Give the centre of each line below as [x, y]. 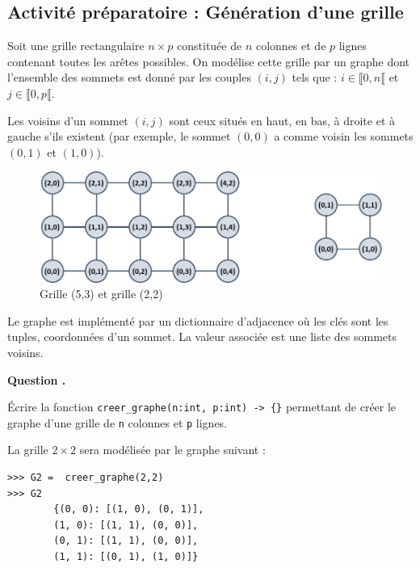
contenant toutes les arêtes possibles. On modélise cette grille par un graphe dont [209, 61]
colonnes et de [291, 46]
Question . [37, 379]
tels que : [315, 77]
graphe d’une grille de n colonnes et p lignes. [118, 422]
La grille [28, 450]
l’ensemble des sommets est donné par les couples [129, 77]
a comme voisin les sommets [344, 136]
